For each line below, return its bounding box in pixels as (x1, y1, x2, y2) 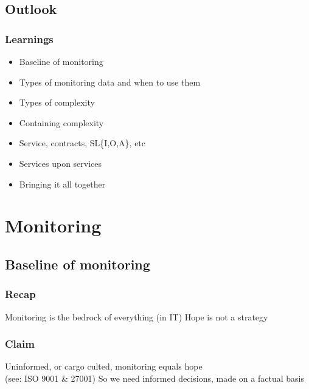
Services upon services (19, 157, 102, 169)
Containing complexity (19, 116, 104, 129)
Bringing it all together (19, 177, 106, 190)
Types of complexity (19, 96, 95, 109)
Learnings (5, 31, 54, 46)
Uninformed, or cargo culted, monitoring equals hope (5, 360, 203, 373)
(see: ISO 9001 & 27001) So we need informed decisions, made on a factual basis (5, 371, 304, 384)
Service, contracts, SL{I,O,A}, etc (19, 137, 146, 149)
